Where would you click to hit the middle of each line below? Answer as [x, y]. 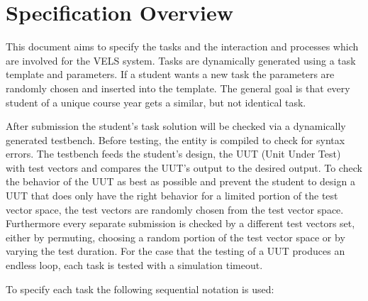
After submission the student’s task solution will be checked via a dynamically [176, 126]
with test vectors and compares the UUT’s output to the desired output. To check [184, 167]
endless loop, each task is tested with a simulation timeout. [134, 265]
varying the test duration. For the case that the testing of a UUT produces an [175, 251]
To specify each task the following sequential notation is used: [140, 289]
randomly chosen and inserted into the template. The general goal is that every [178, 88]
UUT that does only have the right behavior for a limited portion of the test [172, 196]
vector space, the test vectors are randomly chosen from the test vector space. [175, 209]
